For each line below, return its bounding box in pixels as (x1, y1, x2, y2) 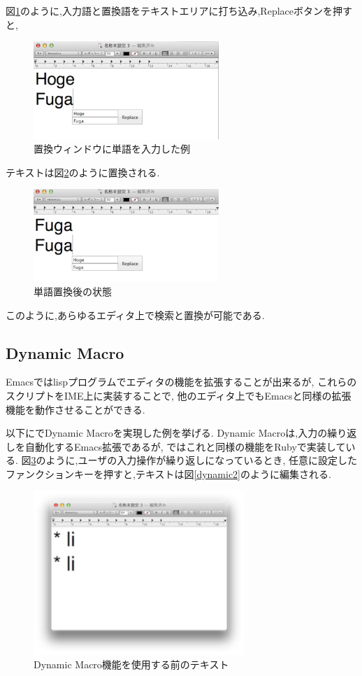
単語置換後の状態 (34, 283, 112, 298)
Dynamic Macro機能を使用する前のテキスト (34, 657, 229, 672)
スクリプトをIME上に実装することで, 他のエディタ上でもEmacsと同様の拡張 (6, 388, 352, 402)
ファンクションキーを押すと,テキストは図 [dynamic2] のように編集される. (6, 466, 331, 481)
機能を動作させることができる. (6, 402, 145, 416)
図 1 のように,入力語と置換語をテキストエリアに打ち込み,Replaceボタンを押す (6, 3, 352, 17)
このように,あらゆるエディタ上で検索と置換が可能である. (6, 307, 265, 322)
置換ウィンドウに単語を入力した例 (34, 141, 190, 156)
